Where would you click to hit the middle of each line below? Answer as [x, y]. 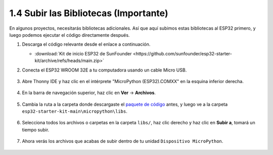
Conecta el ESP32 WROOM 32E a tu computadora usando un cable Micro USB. [104, 70]
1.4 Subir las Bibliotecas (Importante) [89, 13]
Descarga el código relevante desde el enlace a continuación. [86, 44]
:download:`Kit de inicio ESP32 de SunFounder [83, 53]
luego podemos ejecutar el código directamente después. [70, 35]
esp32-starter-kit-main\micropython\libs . [75, 111]
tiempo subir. [36, 130]
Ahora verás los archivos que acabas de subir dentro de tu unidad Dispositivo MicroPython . [123, 141]
